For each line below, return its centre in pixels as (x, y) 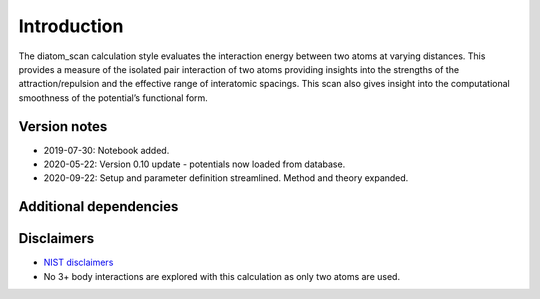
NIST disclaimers (78, 262)
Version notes (63, 126)
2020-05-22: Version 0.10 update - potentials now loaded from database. (194, 164)
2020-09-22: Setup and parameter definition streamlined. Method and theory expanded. (226, 178)
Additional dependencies (98, 206)
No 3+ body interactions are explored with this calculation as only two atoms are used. (221, 276)
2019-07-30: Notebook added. (106, 150)
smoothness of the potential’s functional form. (113, 97)
